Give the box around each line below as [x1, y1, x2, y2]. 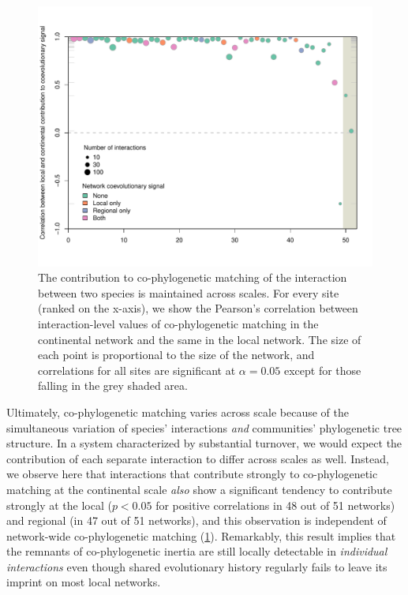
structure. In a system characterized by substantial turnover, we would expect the [6, 435, 402, 451]
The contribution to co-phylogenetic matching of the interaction [38, 269, 347, 286]
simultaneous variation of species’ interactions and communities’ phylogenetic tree [6, 419, 402, 436]
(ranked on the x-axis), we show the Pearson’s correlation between [38, 300, 358, 316]
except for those [283, 361, 361, 378]
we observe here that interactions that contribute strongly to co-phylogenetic [6, 466, 378, 482]
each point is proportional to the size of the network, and [38, 346, 315, 363]
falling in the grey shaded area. [38, 377, 188, 394]
